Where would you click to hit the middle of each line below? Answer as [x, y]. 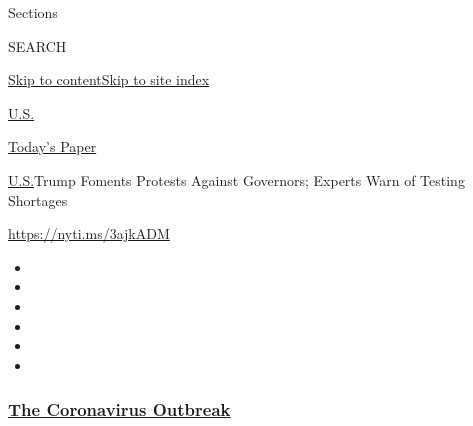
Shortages [38, 199]
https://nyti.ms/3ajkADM [89, 233]
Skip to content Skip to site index [109, 79]
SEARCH [37, 45]
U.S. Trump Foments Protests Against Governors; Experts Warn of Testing [236, 179]
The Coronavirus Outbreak [119, 409]
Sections [33, 12]
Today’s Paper [52, 146]
